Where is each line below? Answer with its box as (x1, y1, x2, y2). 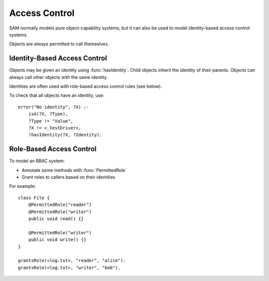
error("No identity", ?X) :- (18, 104, 89, 110)
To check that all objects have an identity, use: (9, 92, 105, 98)
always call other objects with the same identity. (9, 74, 108, 80)
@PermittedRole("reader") (28, 202, 92, 208)
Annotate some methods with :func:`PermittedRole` (21, 167, 127, 173)
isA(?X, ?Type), (28, 111, 68, 117)
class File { (18, 195, 50, 201)
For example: (9, 183, 36, 189)
